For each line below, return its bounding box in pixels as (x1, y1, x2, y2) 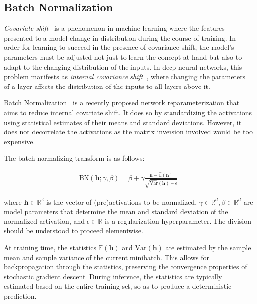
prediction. (4, 290, 37, 301)
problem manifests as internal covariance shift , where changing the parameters (4, 71, 246, 82)
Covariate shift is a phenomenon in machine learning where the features (4, 23, 225, 33)
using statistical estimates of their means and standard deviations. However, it (4, 117, 242, 127)
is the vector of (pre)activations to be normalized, (46, 196, 197, 207)
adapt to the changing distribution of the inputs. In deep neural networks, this (4, 61, 242, 72)
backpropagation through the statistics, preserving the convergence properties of (4, 261, 247, 272)
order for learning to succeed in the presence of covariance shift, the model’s (4, 42, 234, 52)
